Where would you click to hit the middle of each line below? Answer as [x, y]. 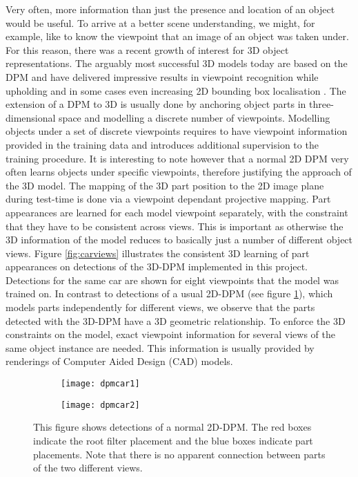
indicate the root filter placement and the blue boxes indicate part [173, 440]
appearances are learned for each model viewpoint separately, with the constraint [177, 212]
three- [321, 104]
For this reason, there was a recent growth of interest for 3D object [147, 49]
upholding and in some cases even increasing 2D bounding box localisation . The [176, 90]
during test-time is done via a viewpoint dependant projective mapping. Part [168, 199]
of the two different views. [88, 468]
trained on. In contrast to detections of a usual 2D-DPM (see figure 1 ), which [169, 293]
